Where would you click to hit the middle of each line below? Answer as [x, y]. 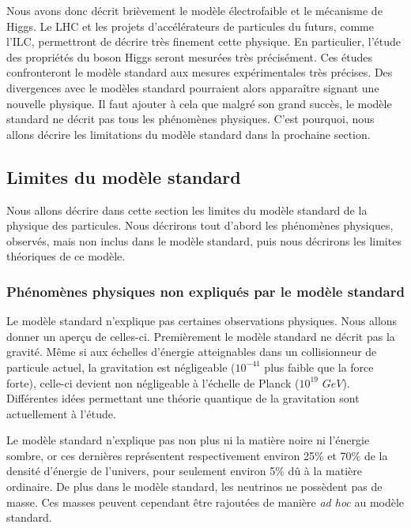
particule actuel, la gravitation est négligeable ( [121, 367]
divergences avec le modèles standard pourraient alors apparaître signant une [193, 87]
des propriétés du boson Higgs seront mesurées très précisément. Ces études [189, 56]
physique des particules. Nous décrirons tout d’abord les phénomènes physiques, [200, 225]
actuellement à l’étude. [61, 413]
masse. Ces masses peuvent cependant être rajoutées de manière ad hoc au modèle [205, 502]
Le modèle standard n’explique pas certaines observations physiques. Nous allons [202, 321]
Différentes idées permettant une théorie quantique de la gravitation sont [183, 398]
